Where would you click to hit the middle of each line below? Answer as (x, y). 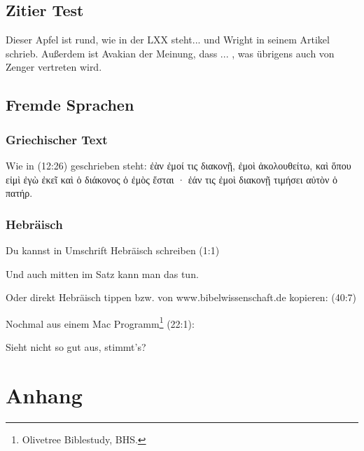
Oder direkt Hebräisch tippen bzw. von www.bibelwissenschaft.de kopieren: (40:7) (181, 297)
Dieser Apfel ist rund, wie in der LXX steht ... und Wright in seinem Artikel (168, 40)
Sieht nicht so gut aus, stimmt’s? (76, 347)
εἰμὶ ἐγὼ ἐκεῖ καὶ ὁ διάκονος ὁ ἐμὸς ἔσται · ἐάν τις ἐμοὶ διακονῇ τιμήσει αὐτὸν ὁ (172, 179)
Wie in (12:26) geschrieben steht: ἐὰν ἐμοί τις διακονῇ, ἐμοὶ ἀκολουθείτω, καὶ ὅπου (178, 165)
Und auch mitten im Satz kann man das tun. (102, 273)
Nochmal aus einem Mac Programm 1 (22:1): (100, 322)
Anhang (44, 395)
